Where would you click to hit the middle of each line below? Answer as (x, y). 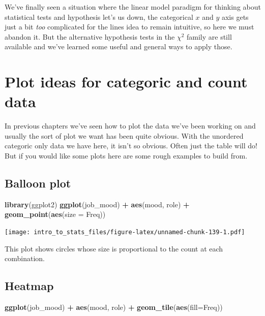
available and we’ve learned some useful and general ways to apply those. (119, 46)
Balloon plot (38, 183)
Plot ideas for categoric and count (126, 82)
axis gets (235, 17)
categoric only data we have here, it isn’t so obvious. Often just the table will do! (131, 146)
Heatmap (29, 286)
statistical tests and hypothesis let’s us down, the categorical (99, 17)
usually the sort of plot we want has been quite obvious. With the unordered (124, 135)
